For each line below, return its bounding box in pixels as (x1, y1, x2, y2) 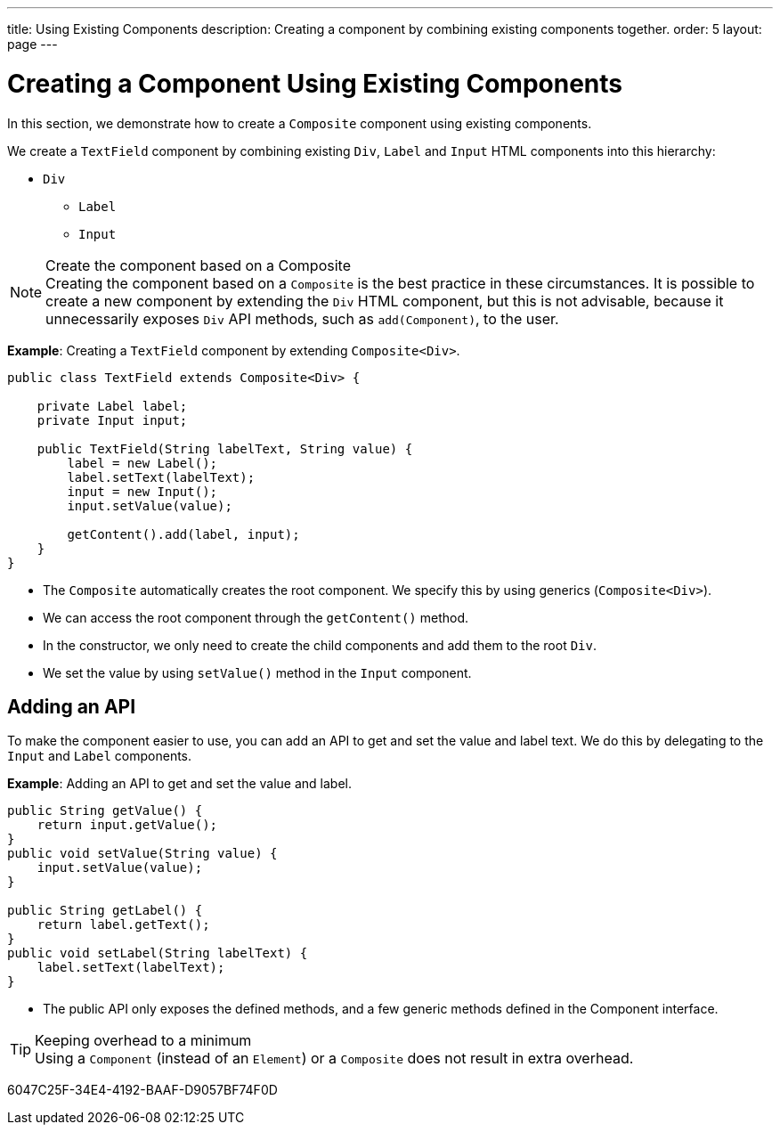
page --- (7, 37, 58, 52)
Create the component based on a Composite (45, 256, 351, 274)
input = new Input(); (67, 484, 218, 499)
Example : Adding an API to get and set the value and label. (7, 776, 352, 792)
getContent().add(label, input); (67, 526, 300, 542)
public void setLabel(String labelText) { (7, 946, 308, 961)
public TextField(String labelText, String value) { (37, 441, 413, 456)
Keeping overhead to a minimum (35, 1031, 252, 1050)
